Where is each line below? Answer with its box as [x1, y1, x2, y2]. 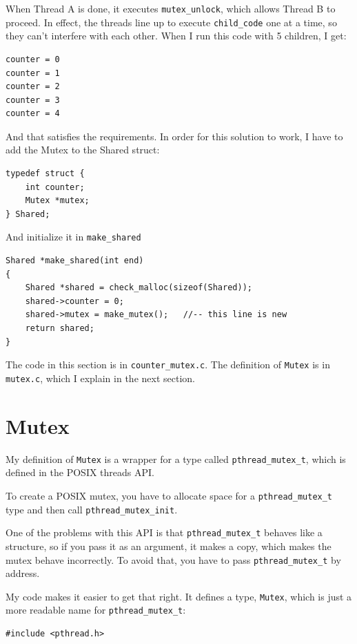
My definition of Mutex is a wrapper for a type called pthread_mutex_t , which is [6, 451, 346, 466]
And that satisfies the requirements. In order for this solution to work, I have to [6, 129, 343, 143]
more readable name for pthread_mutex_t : [6, 603, 186, 617]
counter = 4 [6, 108, 60, 119]
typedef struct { [6, 169, 85, 179]
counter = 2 [6, 82, 60, 92]
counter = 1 [6, 68, 60, 78]
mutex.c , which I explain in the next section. [6, 370, 195, 385]
